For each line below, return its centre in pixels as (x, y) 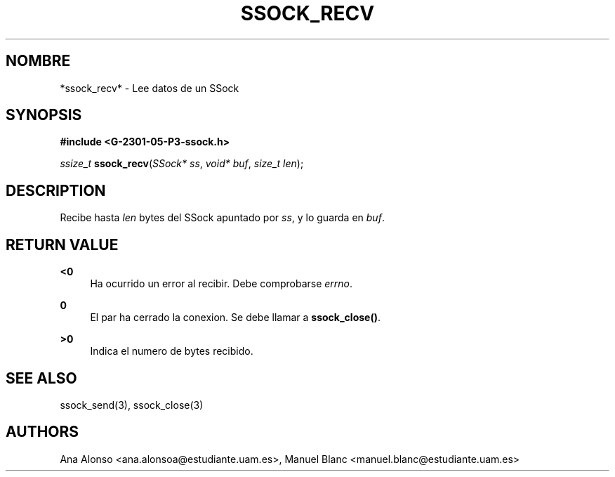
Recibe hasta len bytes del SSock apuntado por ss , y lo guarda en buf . (222, 218)
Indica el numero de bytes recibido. (172, 351)
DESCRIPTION (56, 190)
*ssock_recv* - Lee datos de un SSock (150, 88)
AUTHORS (42, 432)
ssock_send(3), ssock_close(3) (132, 405)
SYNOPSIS (44, 115)
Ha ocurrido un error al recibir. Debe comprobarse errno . (221, 284)
